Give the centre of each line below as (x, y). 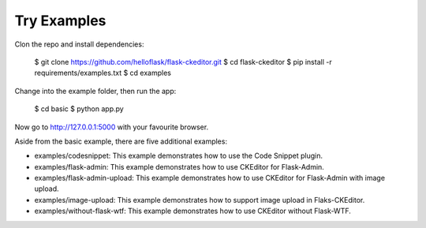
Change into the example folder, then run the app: (95, 91)
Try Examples (60, 21)
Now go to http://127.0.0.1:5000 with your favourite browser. (112, 127)
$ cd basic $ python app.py (79, 109)
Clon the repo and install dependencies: (79, 44)
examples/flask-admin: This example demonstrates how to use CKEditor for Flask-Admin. (179, 166)
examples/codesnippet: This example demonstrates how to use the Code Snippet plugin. (179, 156)
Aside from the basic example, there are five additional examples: (121, 141)
